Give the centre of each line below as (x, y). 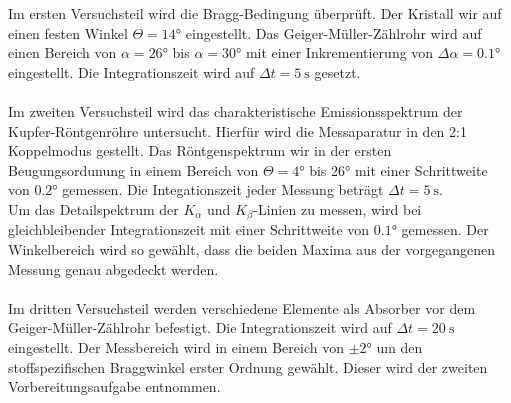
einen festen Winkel (68, 32)
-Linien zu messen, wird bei (337, 208)
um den (399, 346)
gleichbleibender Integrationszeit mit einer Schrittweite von (189, 229)
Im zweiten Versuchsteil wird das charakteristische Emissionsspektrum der (235, 110)
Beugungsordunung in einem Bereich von (133, 169)
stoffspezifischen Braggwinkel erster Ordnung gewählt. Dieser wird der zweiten (248, 366)
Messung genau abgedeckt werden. (113, 268)
